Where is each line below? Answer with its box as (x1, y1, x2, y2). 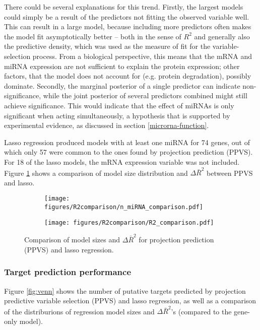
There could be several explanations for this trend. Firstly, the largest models (4, 2, 243, 12)
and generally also (194, 31, 250, 41)
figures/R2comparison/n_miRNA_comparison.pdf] (44, 204, 203, 211)
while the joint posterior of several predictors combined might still (43, 90, 247, 101)
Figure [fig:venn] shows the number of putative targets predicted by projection (4, 285, 246, 296)
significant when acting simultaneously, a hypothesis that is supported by (4, 110, 230, 120)
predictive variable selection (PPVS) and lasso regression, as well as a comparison (4, 295, 256, 306)
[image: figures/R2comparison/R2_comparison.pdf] (44, 219, 214, 226)
